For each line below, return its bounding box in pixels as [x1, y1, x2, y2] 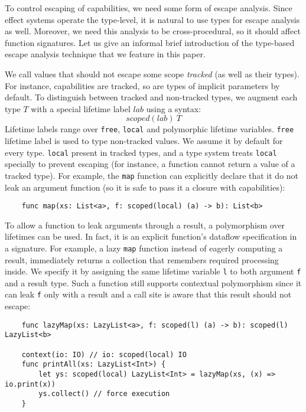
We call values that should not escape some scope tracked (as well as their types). [5, 67, 300, 80]
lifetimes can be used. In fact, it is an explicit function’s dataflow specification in [5, 230, 297, 243]
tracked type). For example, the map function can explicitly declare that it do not [5, 169, 299, 181]
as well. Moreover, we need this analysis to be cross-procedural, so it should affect [5, 25, 301, 37]
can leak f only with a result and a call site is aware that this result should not [5, 288, 292, 300]
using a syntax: [146, 102, 201, 115]
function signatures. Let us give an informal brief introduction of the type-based [5, 36, 295, 48]
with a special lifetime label [31, 102, 131, 115]
